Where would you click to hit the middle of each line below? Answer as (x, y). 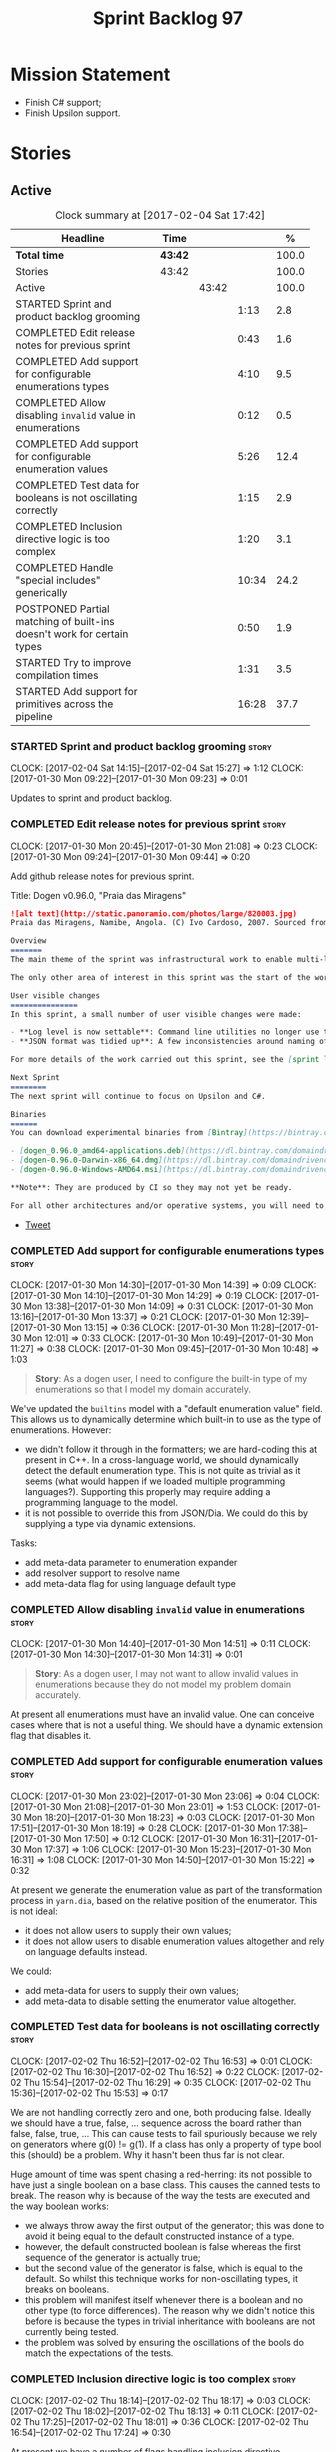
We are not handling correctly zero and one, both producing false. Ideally (161, 2112)
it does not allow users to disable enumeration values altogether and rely (174, 1941)
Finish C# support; (63, 102)
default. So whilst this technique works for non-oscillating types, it (161, 2278)
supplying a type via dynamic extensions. (110, 1523)
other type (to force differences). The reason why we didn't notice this (169, 2310)
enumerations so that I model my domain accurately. (143, 1389)
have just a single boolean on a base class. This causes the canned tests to (165, 2184)
